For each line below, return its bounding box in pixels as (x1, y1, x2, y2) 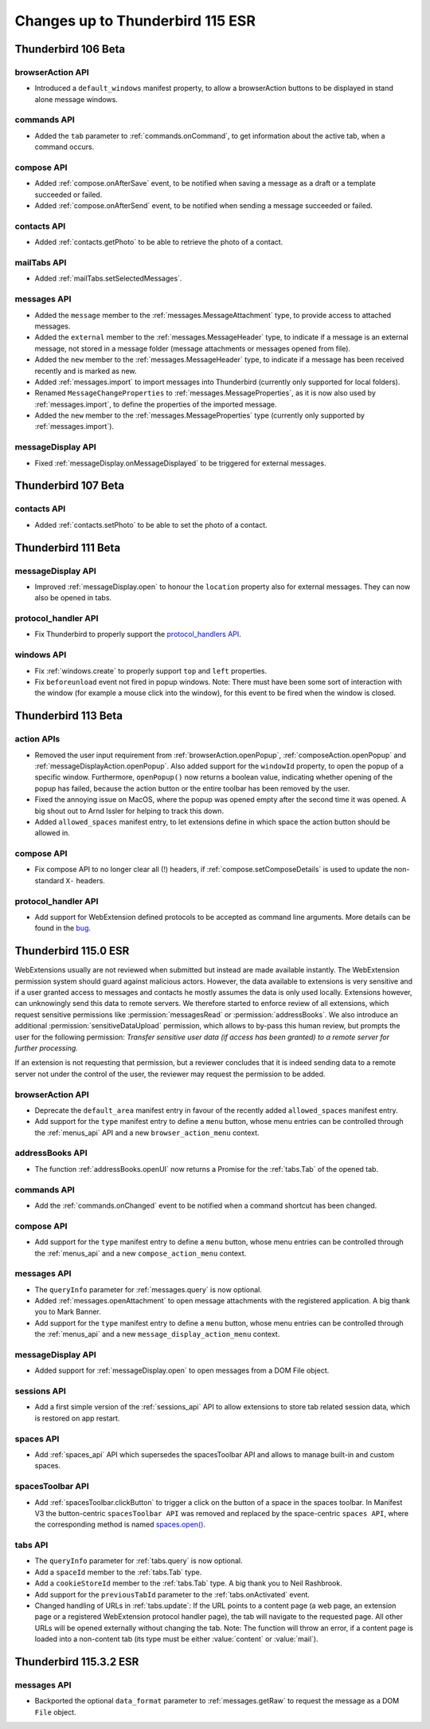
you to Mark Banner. (34, 1307, 101, 1317)
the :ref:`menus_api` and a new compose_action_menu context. (34, 1248, 247, 1258)
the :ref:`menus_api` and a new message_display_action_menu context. (34, 1330, 280, 1339)
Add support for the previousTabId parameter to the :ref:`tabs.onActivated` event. (34, 1590, 311, 1599)
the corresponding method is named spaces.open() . (34, 1519, 206, 1530)
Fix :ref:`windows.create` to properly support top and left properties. (34, 666, 267, 675)
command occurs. (34, 142, 95, 151)
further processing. (14, 1043, 79, 1052)
